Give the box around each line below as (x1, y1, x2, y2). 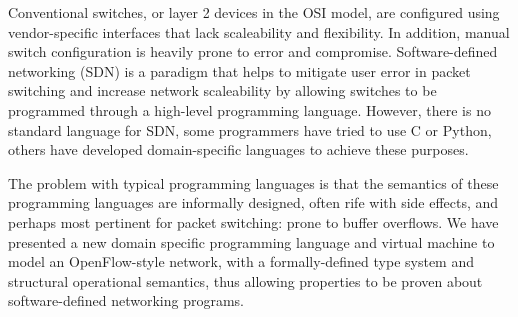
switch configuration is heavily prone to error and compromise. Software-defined (8, 41, 498, 62)
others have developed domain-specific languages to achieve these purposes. (8, 139, 469, 160)
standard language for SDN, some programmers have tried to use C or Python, (8, 119, 492, 140)
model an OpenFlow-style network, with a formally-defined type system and (8, 251, 475, 272)
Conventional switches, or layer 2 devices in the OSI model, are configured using (8, 2, 500, 22)
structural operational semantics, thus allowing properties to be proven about (8, 270, 483, 291)
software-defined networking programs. (8, 290, 244, 311)
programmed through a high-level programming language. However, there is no (8, 99, 491, 120)
